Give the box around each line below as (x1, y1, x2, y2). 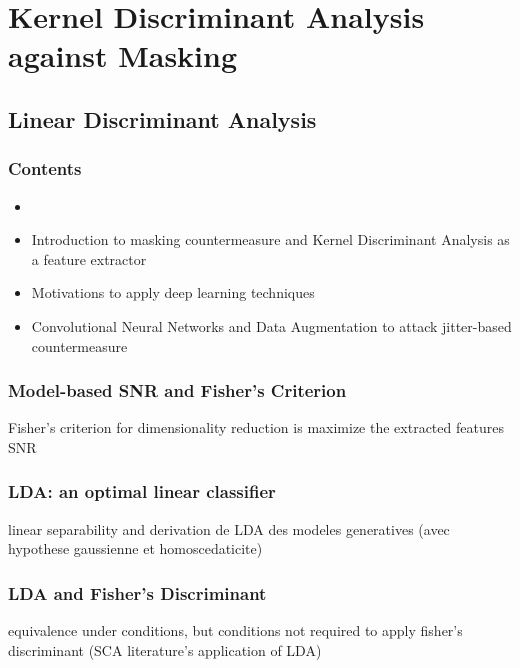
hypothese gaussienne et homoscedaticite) (8, 538, 263, 559)
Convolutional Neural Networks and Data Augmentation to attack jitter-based (31, 315, 512, 336)
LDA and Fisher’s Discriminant (8, 580, 267, 605)
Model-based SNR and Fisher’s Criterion (8, 378, 347, 403)
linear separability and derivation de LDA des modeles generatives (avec (8, 518, 450, 539)
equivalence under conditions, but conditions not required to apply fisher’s (8, 620, 463, 641)
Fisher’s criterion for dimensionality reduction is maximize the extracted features (8, 417, 504, 438)
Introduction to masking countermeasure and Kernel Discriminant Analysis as (31, 229, 510, 250)
